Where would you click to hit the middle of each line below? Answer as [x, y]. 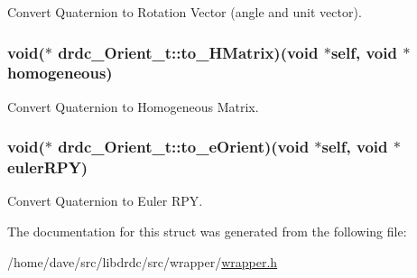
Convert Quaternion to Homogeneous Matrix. [133, 106]
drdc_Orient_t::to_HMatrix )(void [188, 52]
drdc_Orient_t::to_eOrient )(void [184, 147]
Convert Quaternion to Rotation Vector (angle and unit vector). [185, 12]
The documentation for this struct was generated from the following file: [207, 232]
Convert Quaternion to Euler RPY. [105, 201]
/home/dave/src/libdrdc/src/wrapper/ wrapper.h [143, 261]
